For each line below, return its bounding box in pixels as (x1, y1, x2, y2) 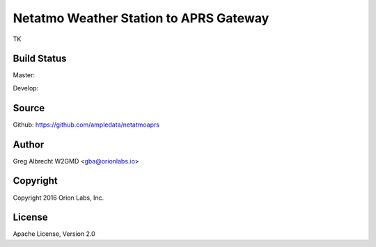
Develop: (13, 83, 39, 92)
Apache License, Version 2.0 (13, 230, 95, 238)
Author (13, 138, 45, 150)
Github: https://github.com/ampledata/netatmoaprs (13, 120, 160, 129)
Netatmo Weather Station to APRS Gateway (13, 10, 269, 26)
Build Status (13, 53, 67, 65)
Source (13, 102, 45, 114)
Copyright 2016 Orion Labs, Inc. (13, 193, 104, 202)
